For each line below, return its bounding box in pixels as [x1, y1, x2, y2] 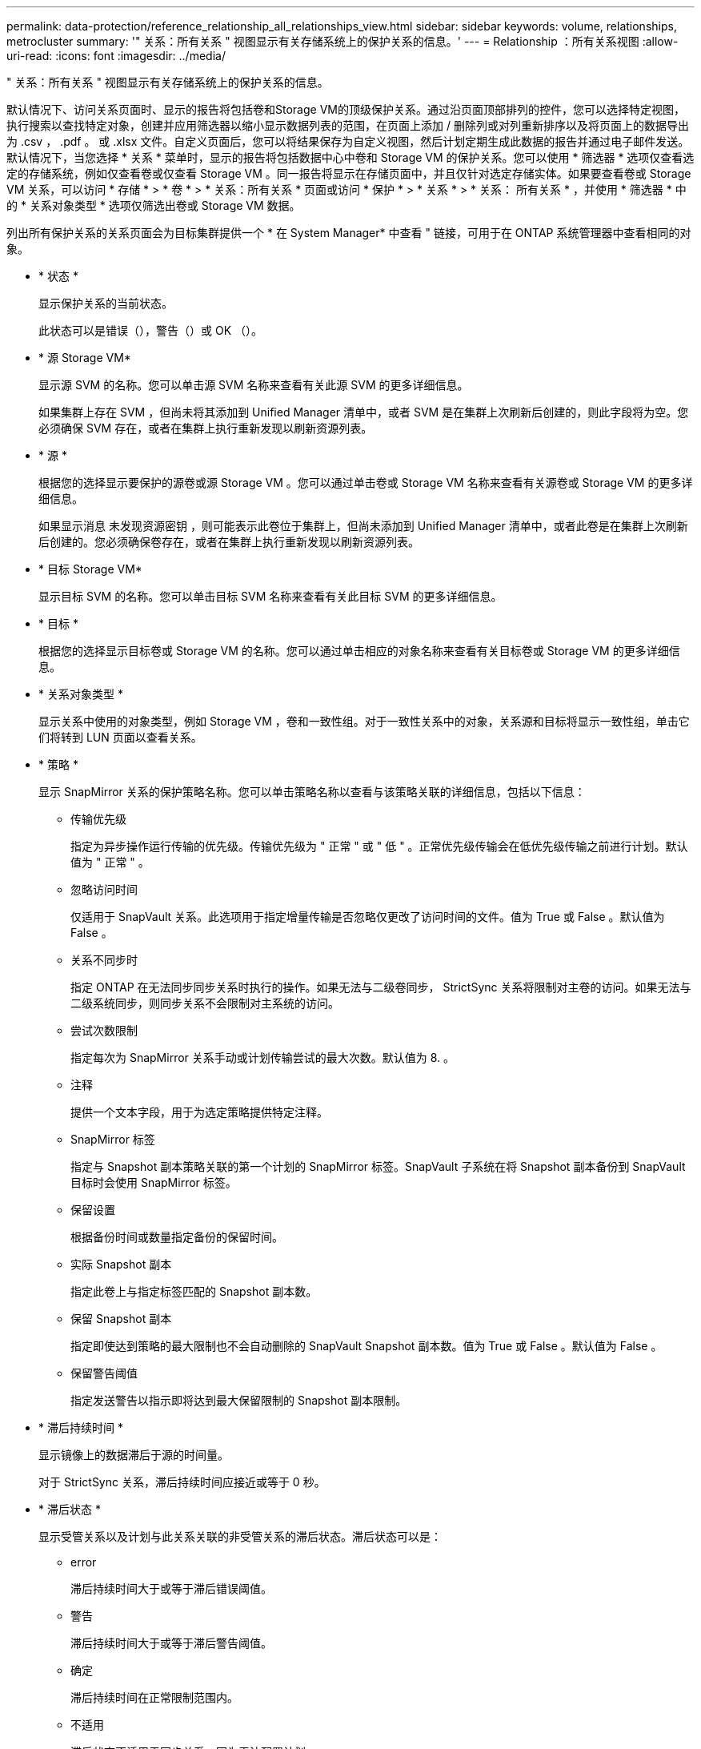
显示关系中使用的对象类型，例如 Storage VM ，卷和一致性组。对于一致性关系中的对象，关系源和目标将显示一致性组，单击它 [38, 714, 690, 728]
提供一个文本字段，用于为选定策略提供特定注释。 [70, 1105, 328, 1119]
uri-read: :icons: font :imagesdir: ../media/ [6, 49, 226, 62]
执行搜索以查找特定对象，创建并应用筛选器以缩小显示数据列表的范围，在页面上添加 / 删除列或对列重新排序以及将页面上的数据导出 [6, 119, 689, 132]
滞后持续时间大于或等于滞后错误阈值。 [70, 1582, 272, 1595]
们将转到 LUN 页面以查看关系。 [38, 730, 202, 744]
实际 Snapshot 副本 [70, 1257, 172, 1271]
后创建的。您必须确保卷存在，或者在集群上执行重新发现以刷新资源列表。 [38, 535, 419, 549]
